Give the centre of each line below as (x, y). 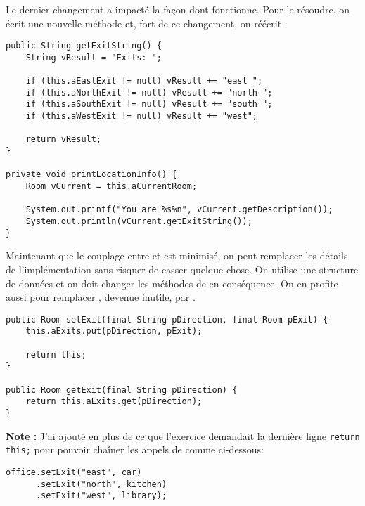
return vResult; (64, 140)
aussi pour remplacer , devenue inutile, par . (101, 297)
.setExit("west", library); (101, 496)
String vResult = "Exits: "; (94, 57)
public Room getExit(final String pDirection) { (122, 390)
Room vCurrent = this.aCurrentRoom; (111, 187)
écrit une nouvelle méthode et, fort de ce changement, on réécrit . (147, 23)
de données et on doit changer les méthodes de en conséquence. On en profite (172, 283)
